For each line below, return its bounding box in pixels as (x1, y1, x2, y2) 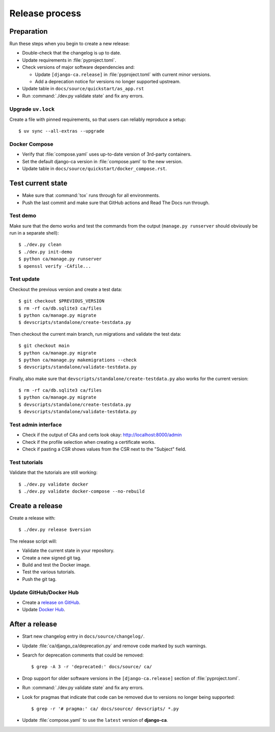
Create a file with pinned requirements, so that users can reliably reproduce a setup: (9, 116, 186, 122)
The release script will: (9, 538, 57, 544)
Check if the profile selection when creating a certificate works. (22, 439, 156, 445)
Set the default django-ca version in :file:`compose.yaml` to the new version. (22, 158, 183, 164)
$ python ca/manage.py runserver (18, 256, 102, 262)
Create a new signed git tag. (22, 554, 81, 561)
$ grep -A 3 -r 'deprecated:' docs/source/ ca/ (31, 664, 152, 670)
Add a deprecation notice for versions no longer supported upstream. (35, 79, 181, 85)
